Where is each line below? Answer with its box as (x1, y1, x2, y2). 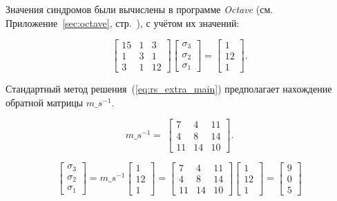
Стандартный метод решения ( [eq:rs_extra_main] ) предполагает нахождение (6, 82, 332, 96)
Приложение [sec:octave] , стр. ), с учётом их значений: (6, 15, 240, 30)
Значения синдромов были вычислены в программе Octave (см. (6, 2, 273, 16)
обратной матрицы (6, 95, 84, 109)
